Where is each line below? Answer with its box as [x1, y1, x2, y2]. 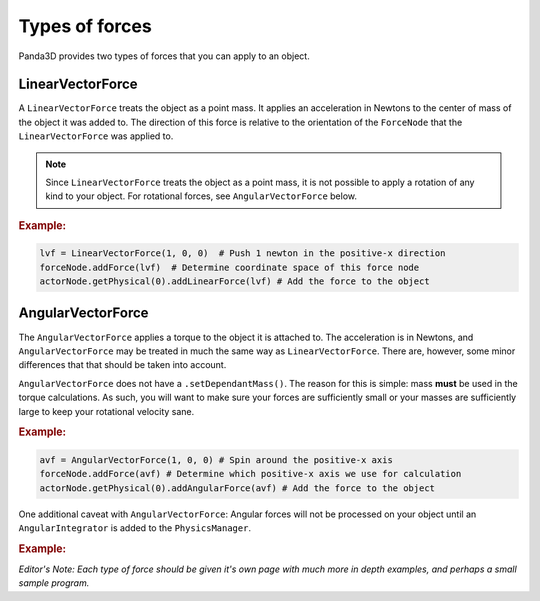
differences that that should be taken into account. [18, 359, 227, 371]
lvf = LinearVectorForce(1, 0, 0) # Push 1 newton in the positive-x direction [39, 248, 446, 259]
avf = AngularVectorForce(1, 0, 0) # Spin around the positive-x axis [39, 454, 394, 465]
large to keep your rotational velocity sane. [18, 405, 195, 417]
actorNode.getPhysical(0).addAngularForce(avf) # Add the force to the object [39, 482, 435, 494]
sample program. [18, 577, 90, 589]
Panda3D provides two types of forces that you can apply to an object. [18, 50, 310, 62]
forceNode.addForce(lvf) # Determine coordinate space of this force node [39, 261, 420, 273]
